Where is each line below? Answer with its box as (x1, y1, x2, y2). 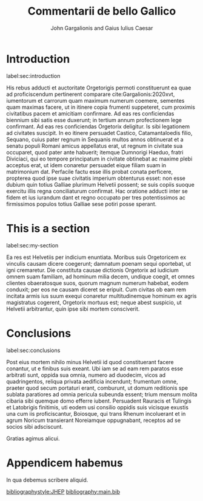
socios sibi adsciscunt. (6, 423, 64, 430)
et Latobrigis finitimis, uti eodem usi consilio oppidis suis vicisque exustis (6, 403, 189, 411)
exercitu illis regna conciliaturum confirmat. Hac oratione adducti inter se (6, 187, 188, 195)
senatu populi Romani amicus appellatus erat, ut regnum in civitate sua (6, 142, 183, 150)
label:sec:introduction (6, 72, 61, 80)
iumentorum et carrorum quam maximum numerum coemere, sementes (6, 97, 185, 104)
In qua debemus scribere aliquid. (6, 476, 88, 483)
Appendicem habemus (6, 456, 123, 469)
